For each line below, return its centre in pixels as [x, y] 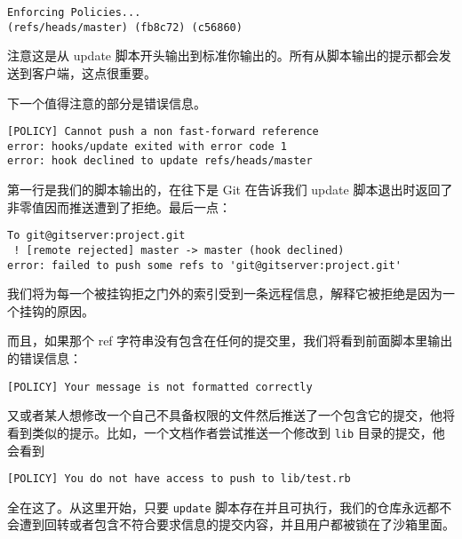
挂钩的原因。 [56, 310]
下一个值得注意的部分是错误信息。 [107, 103]
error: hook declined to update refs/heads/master [160, 161]
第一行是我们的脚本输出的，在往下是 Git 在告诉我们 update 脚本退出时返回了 [230, 190]
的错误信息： [44, 358]
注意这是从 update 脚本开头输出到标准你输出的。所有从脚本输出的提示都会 [223, 55]
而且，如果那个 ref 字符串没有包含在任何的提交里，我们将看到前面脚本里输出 [230, 341]
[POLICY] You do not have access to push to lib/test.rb [179, 479]
